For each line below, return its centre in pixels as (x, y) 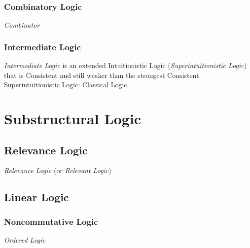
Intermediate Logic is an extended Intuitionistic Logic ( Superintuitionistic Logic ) (125, 65)
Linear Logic (36, 197)
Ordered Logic (25, 239)
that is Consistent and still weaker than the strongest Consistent (102, 75)
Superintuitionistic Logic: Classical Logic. (67, 85)
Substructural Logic (73, 118)
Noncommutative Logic (51, 221)
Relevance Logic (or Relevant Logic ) (58, 170)
